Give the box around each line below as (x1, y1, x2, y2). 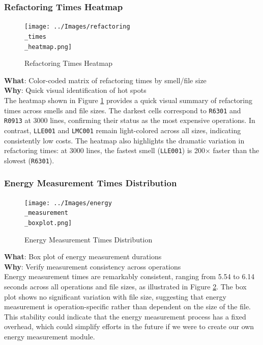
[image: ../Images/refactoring (24, 23, 130, 31)
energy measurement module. (4, 331, 95, 341)
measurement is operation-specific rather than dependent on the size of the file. (4, 301, 251, 312)
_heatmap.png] (24, 43, 72, 51)
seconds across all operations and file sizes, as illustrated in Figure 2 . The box (4, 281, 247, 291)
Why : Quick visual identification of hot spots (4, 85, 147, 95)
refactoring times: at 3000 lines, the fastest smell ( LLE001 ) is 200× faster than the (4, 145, 259, 156)
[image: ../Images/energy (24, 199, 112, 207)
